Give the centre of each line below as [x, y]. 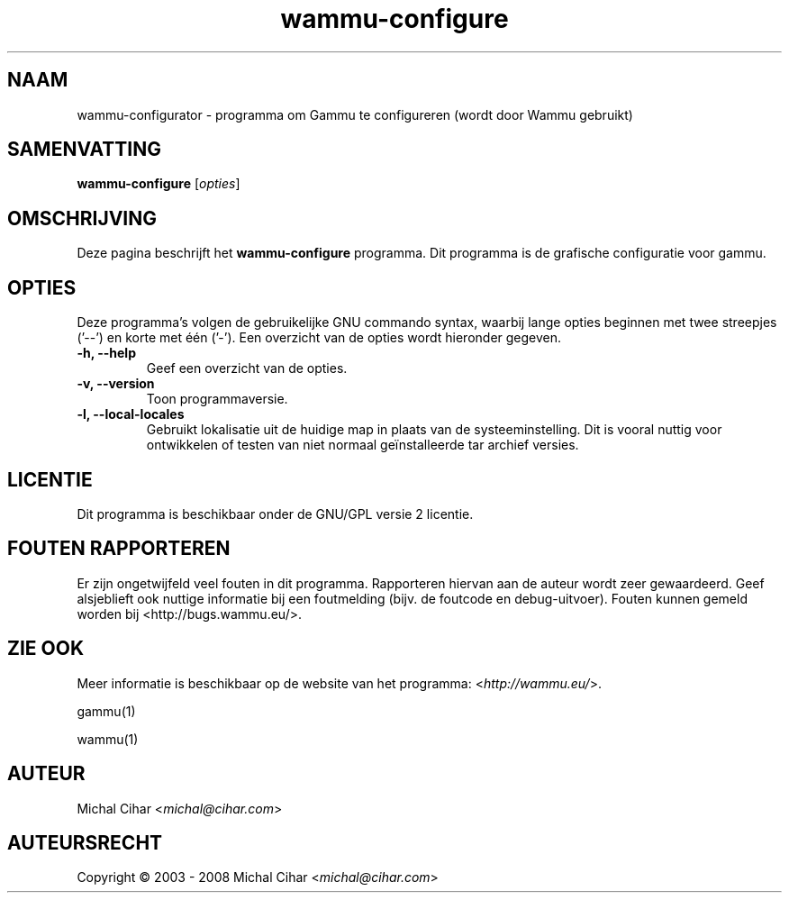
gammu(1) [106, 711]
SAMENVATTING [84, 150]
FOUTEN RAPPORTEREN [119, 549]
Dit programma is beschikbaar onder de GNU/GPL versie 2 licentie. [275, 514]
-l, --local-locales [131, 414]
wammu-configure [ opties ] [159, 184]
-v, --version [116, 384]
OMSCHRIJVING [82, 218]
